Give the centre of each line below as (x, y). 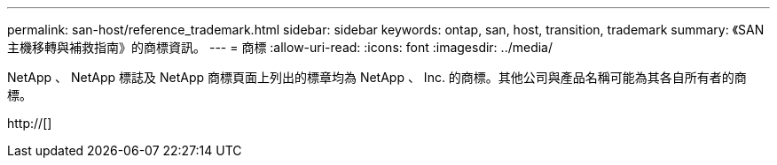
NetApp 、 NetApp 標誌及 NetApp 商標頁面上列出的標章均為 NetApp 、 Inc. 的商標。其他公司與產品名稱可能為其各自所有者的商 (377, 77)
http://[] (30, 123)
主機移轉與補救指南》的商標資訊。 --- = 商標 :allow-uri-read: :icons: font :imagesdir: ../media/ (280, 47)
